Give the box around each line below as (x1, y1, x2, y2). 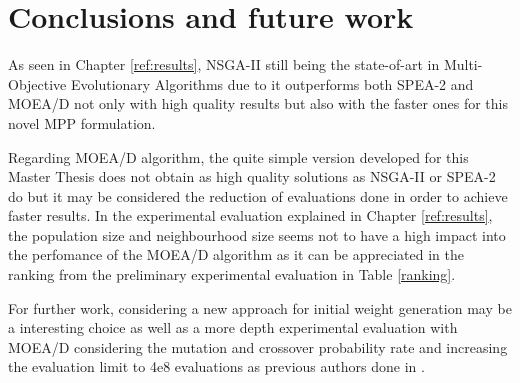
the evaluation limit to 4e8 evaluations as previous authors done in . (8, 356, 425, 377)
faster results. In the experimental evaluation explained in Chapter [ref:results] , (8, 205, 493, 226)
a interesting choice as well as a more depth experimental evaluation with (8, 317, 458, 338)
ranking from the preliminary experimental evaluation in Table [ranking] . (8, 264, 456, 285)
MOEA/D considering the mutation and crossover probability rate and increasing (8, 336, 508, 357)
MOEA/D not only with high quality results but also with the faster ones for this (8, 93, 508, 114)
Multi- (443, 54, 483, 75)
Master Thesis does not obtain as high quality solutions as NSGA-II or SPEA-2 (8, 166, 496, 187)
